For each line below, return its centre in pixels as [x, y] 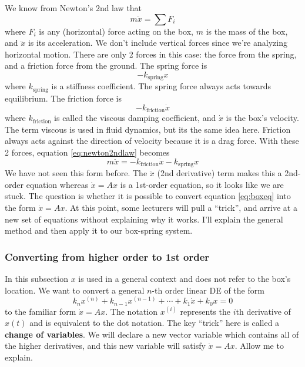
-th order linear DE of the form [208, 290]
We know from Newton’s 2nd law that [73, 8]
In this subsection [36, 278]
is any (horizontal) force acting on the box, [116, 31]
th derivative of [263, 311]
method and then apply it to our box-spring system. [99, 230]
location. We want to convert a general [75, 290]
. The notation [131, 311]
